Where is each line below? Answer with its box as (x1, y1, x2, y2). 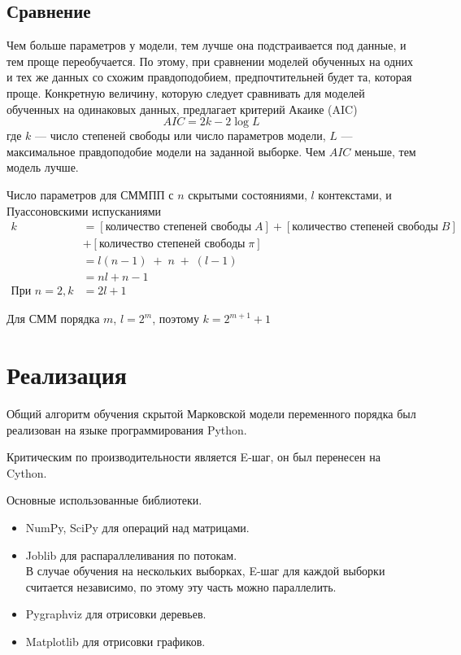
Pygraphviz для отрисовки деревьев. (25, 605, 207, 622)
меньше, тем (354, 142, 416, 159)
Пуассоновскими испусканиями (7, 202, 162, 219)
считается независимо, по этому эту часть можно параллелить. (25, 578, 337, 595)
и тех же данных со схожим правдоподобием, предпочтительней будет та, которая (7, 68, 412, 85)
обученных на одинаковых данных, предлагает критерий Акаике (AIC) (7, 100, 358, 117)
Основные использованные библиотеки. (7, 491, 202, 509)
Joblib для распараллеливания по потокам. (25, 546, 237, 563)
